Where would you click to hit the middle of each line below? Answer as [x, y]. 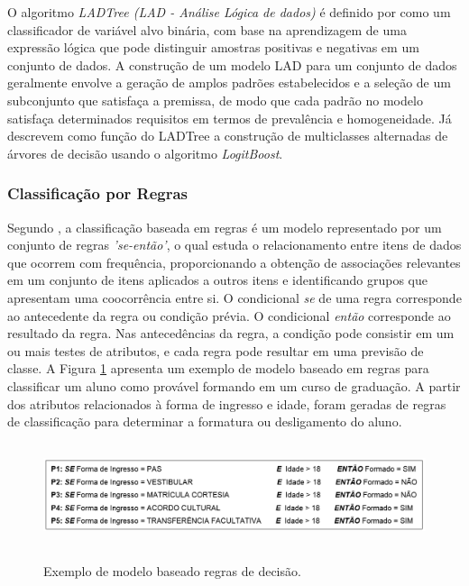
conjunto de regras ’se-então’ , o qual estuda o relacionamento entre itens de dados [234, 245]
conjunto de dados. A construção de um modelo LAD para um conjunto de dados [232, 64]
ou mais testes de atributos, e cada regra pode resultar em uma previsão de [216, 350]
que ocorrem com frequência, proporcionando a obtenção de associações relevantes [234, 262]
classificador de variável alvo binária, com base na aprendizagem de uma [207, 29]
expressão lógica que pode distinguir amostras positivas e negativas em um [213, 47]
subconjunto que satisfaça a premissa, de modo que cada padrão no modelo [215, 100]
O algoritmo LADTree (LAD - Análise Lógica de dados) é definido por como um [229, 12]
